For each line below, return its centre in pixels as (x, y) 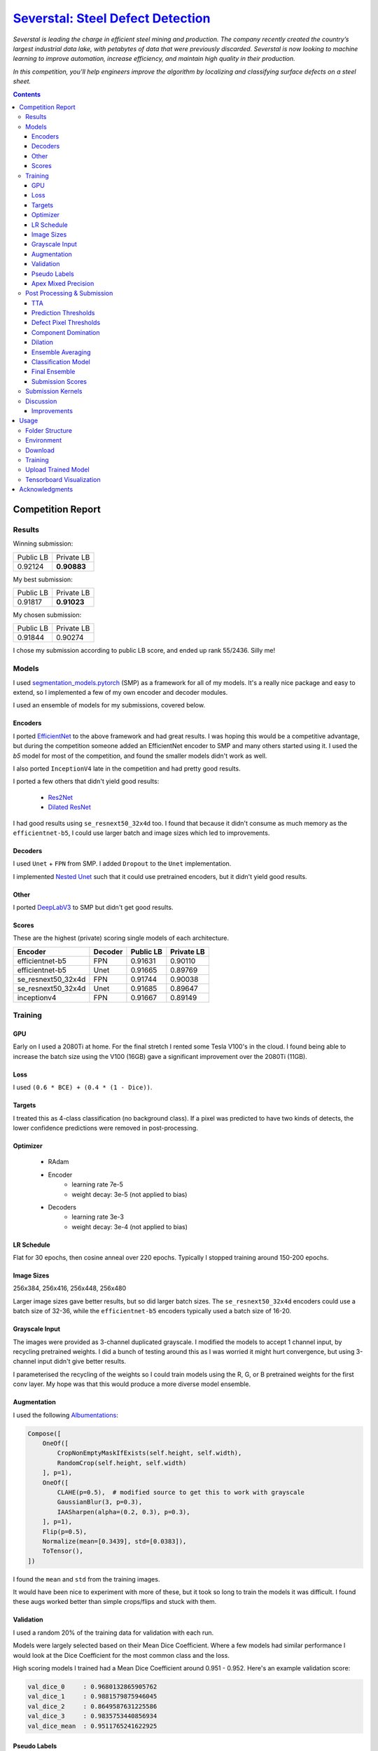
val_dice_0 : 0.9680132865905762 (92, 1687)
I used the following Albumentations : (65, 1415)
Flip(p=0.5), (65, 1531)
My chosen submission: (47, 615)
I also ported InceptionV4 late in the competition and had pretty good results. (127, 768)
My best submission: (43, 579)
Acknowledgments (46, 490)
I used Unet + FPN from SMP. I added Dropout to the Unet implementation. (122, 864)
